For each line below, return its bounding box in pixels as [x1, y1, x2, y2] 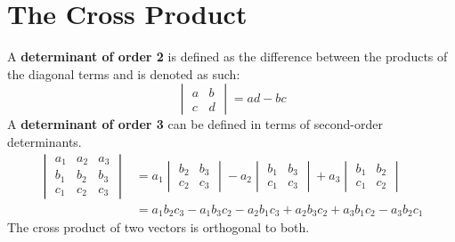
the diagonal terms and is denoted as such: [7, 64, 240, 83]
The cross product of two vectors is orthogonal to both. [7, 218, 310, 237]
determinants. [7, 132, 82, 150]
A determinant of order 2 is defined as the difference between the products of [7, 47, 448, 66]
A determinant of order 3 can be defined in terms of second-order [7, 115, 383, 133]
